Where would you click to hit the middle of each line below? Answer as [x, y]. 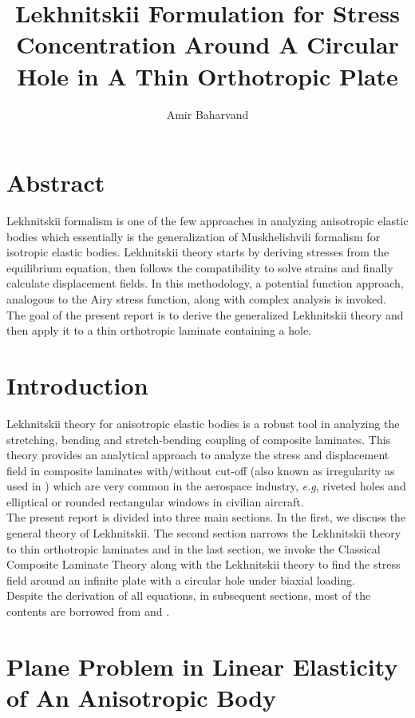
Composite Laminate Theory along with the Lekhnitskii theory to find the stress [204, 564]
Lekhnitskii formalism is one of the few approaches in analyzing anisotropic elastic [207, 221]
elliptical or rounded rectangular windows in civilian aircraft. [155, 501]
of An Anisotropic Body [142, 697]
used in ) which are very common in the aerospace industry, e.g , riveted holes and [206, 486]
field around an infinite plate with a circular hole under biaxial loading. [181, 579]
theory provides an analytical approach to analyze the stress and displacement [198, 455]
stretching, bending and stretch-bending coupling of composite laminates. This [199, 439]
